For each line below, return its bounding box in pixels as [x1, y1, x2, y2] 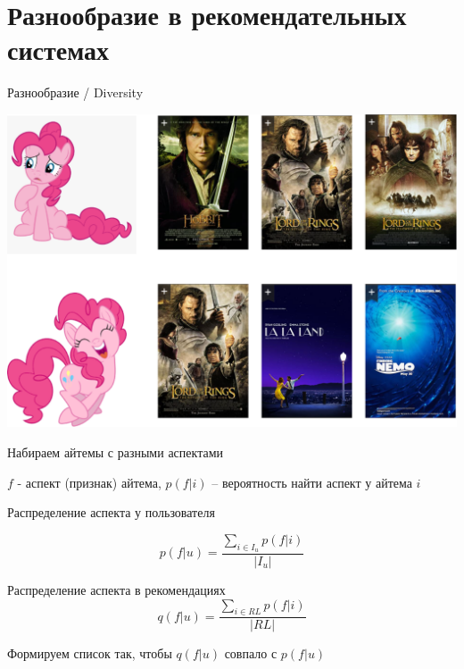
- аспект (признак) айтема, [17, 472, 162, 491]
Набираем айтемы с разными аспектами [7, 442, 223, 461]
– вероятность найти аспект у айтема [211, 472, 412, 491]
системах [7, 31, 110, 68]
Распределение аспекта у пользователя [7, 503, 215, 522]
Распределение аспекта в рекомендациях [7, 580, 226, 598]
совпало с [224, 644, 278, 663]
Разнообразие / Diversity [7, 83, 144, 102]
